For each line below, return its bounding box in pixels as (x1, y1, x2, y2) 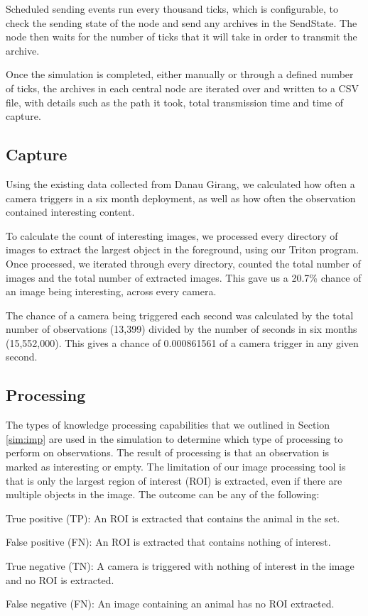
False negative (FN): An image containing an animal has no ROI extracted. (6, 596, 335, 611)
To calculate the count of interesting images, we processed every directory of (6, 228, 338, 243)
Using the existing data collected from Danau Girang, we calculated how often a (6, 176, 355, 191)
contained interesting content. (6, 204, 135, 219)
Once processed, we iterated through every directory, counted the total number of (6, 255, 361, 270)
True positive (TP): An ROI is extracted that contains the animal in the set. (6, 510, 340, 525)
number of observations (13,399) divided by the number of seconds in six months (6, 321, 357, 336)
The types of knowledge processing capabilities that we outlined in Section (6, 417, 330, 432)
